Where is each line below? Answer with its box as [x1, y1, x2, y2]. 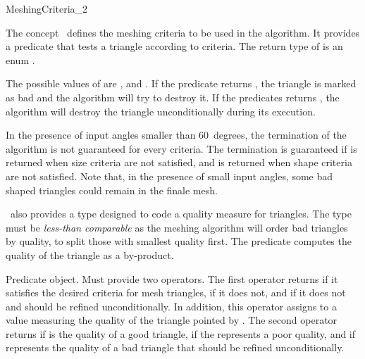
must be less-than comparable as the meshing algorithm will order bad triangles [6, 220, 348, 234]
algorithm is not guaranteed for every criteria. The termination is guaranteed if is [6, 141, 357, 156]
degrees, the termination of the [214, 127, 347, 142]
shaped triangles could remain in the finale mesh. [6, 182, 218, 197]
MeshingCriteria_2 [6, 1, 88, 15]
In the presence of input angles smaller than [6, 127, 196, 142]
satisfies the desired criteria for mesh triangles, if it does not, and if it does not [6, 285, 346, 300]
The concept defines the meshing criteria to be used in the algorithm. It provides [6, 25, 360, 39]
